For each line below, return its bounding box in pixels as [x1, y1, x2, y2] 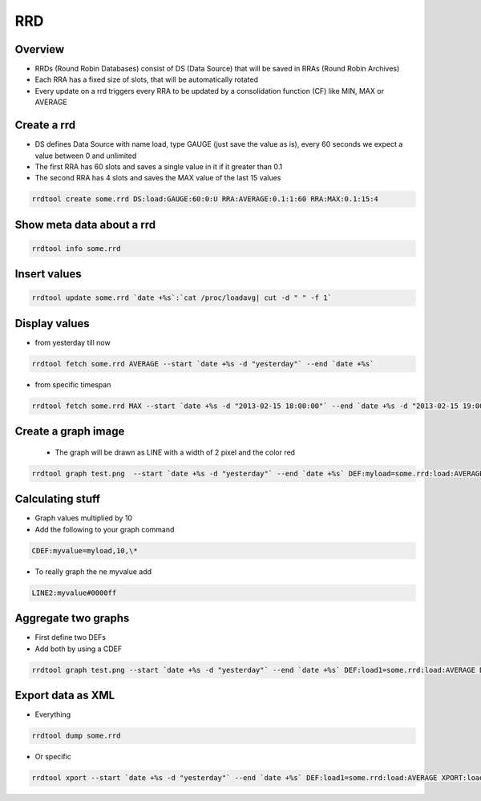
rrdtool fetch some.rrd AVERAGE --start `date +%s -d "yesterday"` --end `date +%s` [31, 359, 374, 368]
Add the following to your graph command [34, 524, 175, 534]
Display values [14, 317, 90, 330]
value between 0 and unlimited [34, 151, 137, 160]
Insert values [14, 267, 82, 281]
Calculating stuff [14, 492, 100, 506]
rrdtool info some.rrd [31, 244, 121, 253]
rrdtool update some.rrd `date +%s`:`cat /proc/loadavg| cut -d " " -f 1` [31, 293, 333, 302]
